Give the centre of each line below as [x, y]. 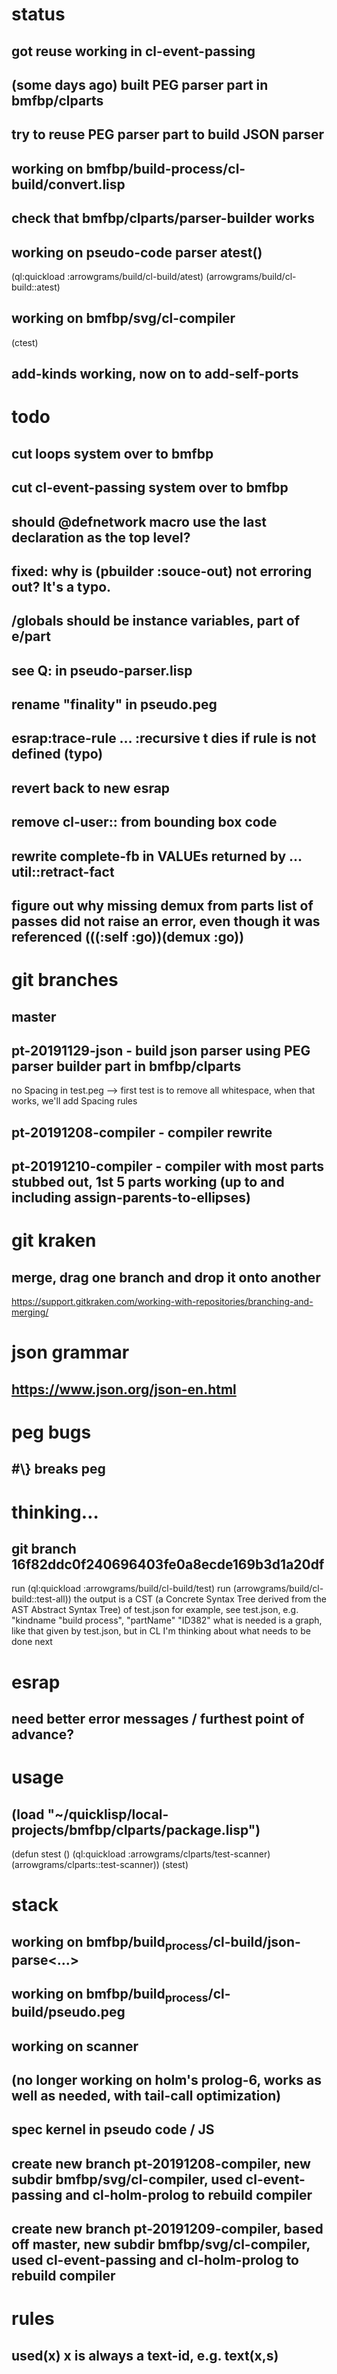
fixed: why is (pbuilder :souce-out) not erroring [162, 571]
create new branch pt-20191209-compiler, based [167, 2229]
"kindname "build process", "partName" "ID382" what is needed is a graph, [167, 1620]
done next [32, 1642]
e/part [31, 636]
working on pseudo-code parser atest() [137, 252]
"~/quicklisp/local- [108, 1814]
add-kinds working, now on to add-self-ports [155, 374]
